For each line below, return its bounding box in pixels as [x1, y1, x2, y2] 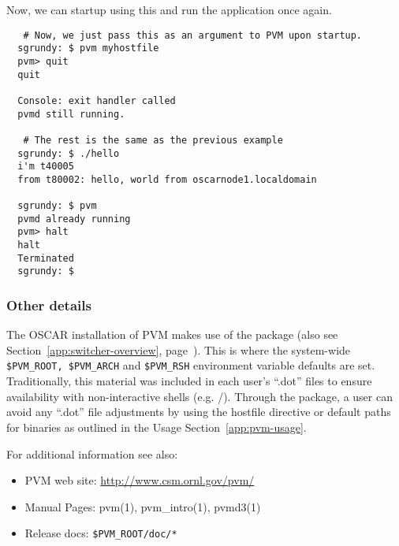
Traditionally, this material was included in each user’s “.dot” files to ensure [6, 373, 372, 389]
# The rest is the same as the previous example [23, 134, 283, 146]
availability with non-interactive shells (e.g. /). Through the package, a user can [6, 388, 393, 404]
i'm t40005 [17, 161, 74, 173]
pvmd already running [17, 213, 131, 225]
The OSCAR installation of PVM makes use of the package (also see [6, 326, 338, 343]
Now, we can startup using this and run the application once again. [6, 2, 332, 17]
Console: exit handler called [17, 95, 176, 106]
